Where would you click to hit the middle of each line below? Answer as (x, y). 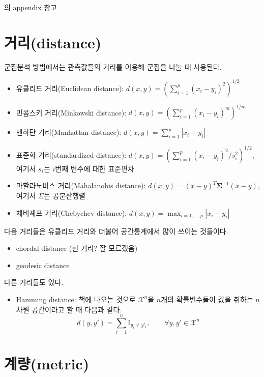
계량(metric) (47, 364)
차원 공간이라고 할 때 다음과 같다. (69, 309)
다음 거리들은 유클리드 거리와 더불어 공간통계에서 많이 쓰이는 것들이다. (116, 231)
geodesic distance (43, 265)
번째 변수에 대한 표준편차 (95, 168)
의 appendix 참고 (31, 7)
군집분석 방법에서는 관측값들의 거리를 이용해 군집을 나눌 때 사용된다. (113, 66)
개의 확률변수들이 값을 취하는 (207, 299)
